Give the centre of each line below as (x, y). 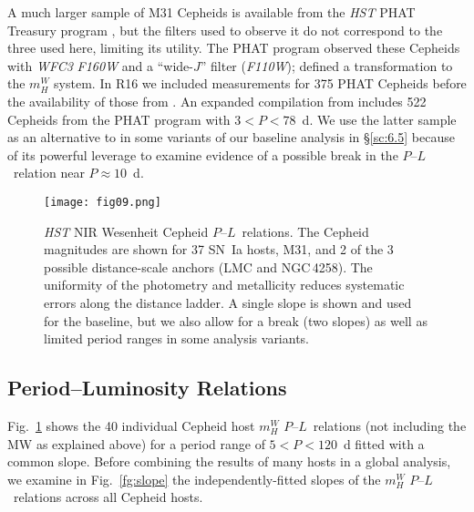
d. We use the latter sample (379, 119)
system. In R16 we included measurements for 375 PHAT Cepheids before (260, 83)
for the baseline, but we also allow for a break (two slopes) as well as (236, 320)
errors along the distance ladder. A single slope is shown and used (228, 302)
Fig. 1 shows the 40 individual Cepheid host (131, 425)
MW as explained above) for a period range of (136, 443)
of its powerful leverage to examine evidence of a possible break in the (203, 154)
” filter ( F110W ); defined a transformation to (326, 65)
